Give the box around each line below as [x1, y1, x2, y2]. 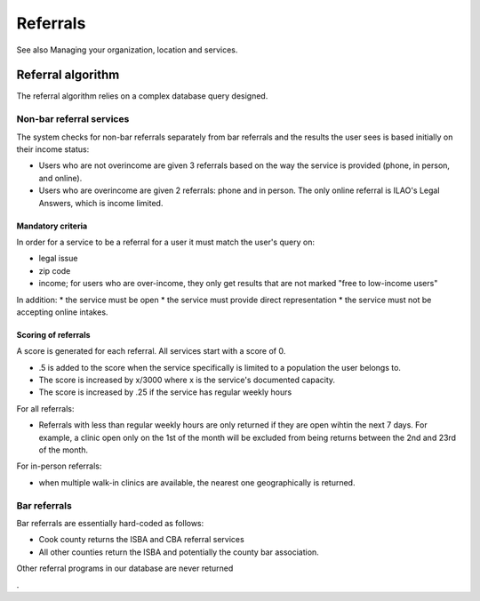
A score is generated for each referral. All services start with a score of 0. [16, 346, 286, 357]
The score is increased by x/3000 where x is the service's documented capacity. [38, 374, 336, 386]
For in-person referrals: [16, 461, 102, 471]
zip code [38, 265, 71, 276]
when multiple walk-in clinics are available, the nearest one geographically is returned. [38, 477, 356, 488]
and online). [38, 172, 83, 183]
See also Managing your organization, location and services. [16, 44, 238, 55]
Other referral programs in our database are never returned [16, 563, 234, 573]
